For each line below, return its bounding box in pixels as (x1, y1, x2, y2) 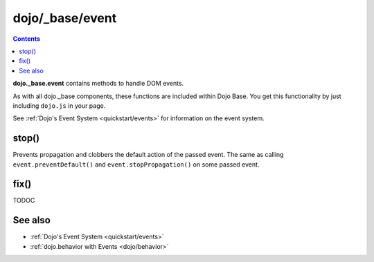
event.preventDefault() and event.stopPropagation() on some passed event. (12, 160, 260, 169)
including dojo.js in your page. (12, 101, 106, 110)
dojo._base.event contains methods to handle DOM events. (12, 79, 184, 88)
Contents (12, 35, 41, 43)
